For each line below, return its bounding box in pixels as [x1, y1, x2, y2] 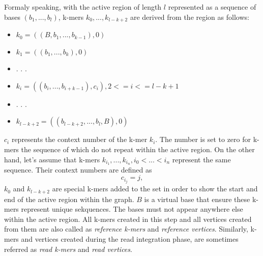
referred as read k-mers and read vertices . [4, 243, 132, 254]
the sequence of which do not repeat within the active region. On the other [21, 144, 255, 155]
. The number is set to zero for [155, 134, 251, 145]
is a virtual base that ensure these [144, 193, 250, 204]
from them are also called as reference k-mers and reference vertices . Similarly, [4, 223, 248, 234]
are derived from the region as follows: [130, 11, 249, 22]
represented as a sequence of [168, 2, 256, 12]
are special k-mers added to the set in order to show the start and [52, 183, 258, 194]
